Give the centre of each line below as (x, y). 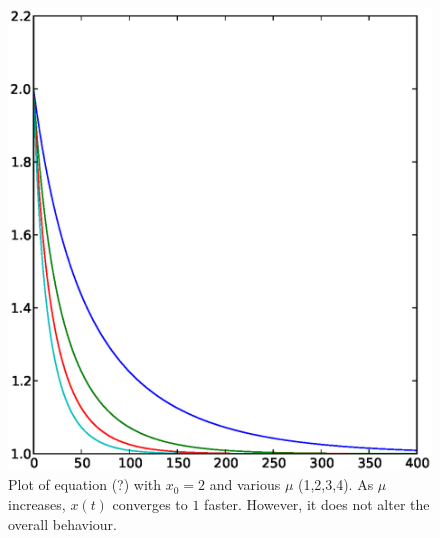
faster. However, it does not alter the (317, 504)
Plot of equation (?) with (85, 484)
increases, (37, 504)
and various (245, 484)
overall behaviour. (62, 523)
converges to (150, 504)
